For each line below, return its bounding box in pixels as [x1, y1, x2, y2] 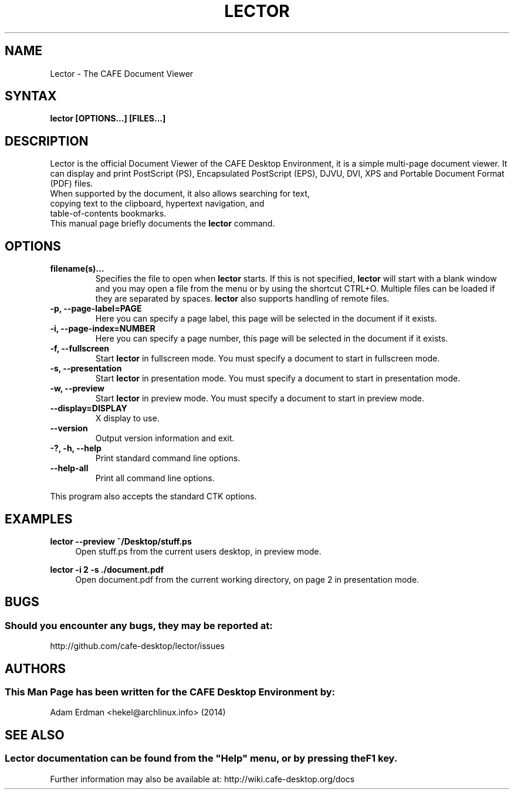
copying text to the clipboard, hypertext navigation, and [50, 198, 265, 209]
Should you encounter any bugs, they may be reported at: [5, 619, 273, 631]
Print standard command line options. [95, 453, 241, 464]
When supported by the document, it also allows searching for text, [50, 188, 310, 199]
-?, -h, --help [50, 443, 102, 454]
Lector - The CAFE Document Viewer [50, 68, 194, 79]
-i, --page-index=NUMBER [50, 323, 155, 334]
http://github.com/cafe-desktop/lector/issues [50, 641, 225, 651]
